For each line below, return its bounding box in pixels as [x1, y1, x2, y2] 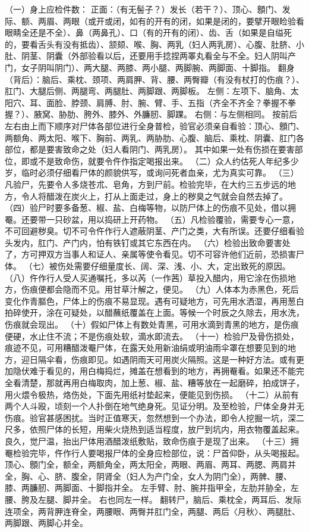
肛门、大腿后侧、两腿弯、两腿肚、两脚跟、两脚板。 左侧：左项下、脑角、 [5, 85, 291, 97]
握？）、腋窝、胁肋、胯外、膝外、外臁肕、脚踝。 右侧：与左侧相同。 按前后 [5, 108, 298, 120]
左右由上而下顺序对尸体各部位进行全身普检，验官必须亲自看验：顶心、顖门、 [5, 119, 304, 132]
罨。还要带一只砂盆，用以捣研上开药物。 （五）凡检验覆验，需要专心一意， [5, 213, 299, 225]
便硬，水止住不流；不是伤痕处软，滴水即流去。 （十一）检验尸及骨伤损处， [5, 329, 299, 342]
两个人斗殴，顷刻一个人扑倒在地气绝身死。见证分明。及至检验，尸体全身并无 [5, 400, 304, 412]
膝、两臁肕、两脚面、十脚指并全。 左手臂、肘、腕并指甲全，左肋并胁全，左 [5, 481, 299, 494]
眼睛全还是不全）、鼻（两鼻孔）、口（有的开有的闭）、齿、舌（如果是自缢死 [5, 26, 292, 39]
